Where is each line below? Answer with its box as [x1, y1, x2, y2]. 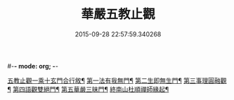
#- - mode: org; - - [7, 62, 58, 70]
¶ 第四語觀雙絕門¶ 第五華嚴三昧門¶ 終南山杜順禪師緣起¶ [7, 85, 169, 93]
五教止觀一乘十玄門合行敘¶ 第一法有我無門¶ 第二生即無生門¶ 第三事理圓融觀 [7, 76, 227, 85]
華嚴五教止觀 [80, 6, 155, 22]
